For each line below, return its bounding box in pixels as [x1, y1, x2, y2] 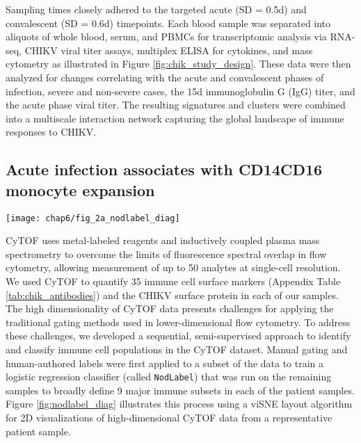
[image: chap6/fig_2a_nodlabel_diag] [6, 213, 180, 223]
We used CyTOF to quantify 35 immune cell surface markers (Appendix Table [6, 273, 341, 288]
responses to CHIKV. [6, 124, 97, 139]
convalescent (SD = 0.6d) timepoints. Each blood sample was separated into [6, 15, 331, 30]
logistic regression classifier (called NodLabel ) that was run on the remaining [6, 369, 332, 384]
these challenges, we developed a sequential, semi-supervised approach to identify [6, 328, 351, 343]
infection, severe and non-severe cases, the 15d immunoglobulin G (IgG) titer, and [6, 83, 355, 98]
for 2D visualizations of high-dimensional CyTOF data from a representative [6, 410, 332, 424]
